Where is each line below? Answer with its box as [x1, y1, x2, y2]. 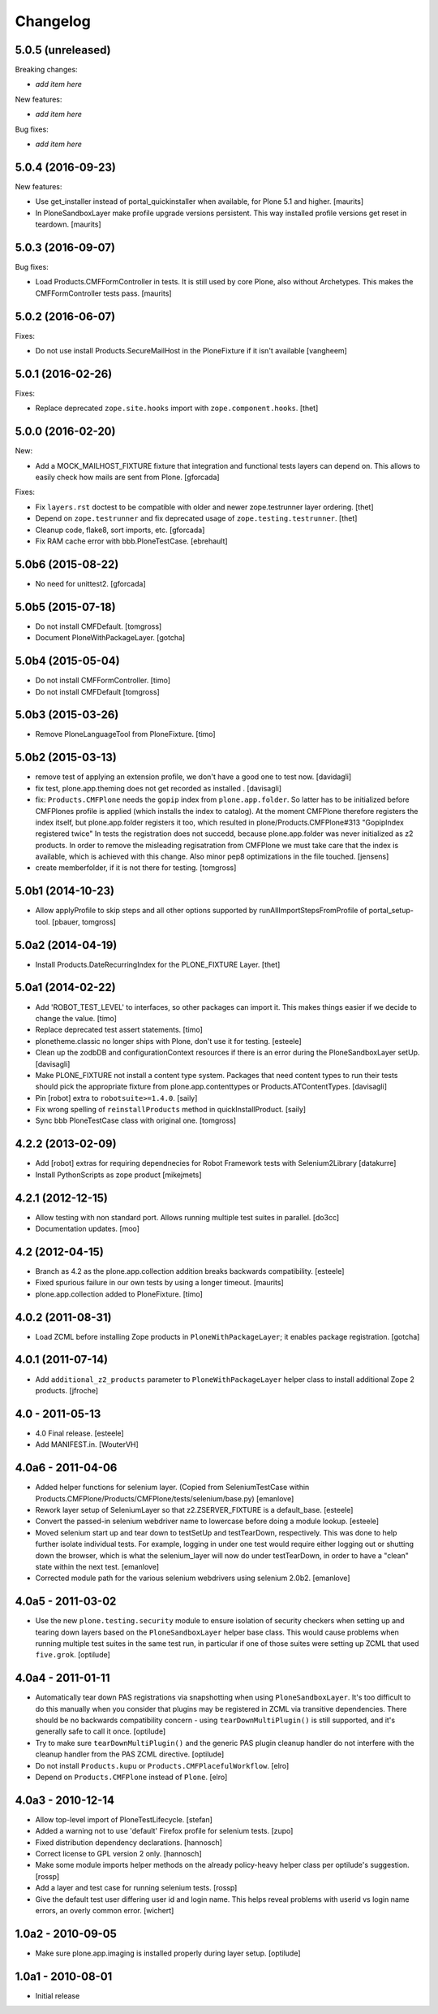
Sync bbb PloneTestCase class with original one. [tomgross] [35, 1115, 237, 1125]
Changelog [15, 12, 91, 30]
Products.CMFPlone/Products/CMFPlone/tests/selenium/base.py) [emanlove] [35, 1493, 294, 1503]
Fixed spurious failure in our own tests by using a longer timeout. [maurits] [35, 1278, 284, 1288]
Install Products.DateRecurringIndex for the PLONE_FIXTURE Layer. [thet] [35, 959, 281, 969]
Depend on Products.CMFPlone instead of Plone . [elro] [35, 1772, 228, 1782]
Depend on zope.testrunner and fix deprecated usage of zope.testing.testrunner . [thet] [35, 513, 358, 523]
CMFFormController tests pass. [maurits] [35, 288, 172, 298]
